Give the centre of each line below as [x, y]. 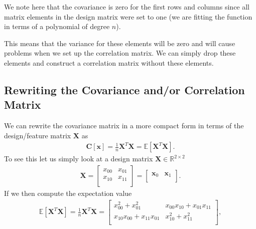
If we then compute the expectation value [68, 193]
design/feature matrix [38, 135]
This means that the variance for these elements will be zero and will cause [120, 43]
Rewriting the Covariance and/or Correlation [124, 89]
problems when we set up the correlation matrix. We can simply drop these [120, 53]
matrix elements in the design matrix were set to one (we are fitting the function [128, 16]
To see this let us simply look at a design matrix [79, 159]
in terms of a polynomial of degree [57, 26]
